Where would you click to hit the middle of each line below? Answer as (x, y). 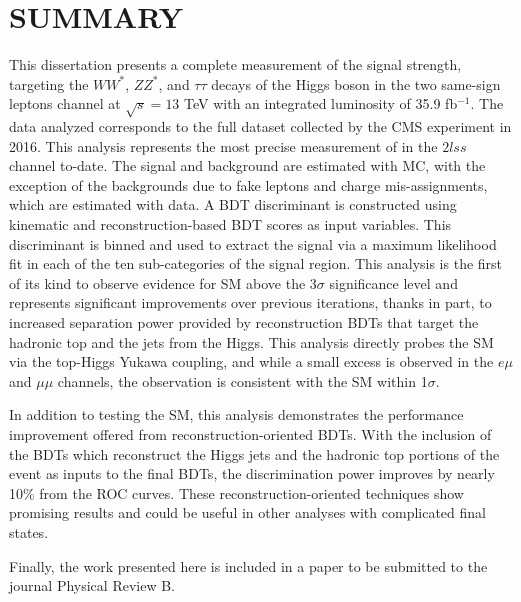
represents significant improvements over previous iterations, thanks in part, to (250, 302)
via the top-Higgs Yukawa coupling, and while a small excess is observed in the (251, 361)
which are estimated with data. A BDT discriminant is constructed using (233, 204)
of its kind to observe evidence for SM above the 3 (163, 282)
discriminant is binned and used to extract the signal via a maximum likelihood (253, 243)
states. (29, 531)
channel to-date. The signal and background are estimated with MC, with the (247, 165)
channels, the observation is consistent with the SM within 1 (242, 380)
